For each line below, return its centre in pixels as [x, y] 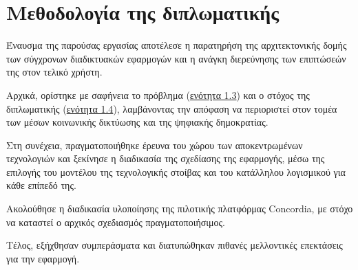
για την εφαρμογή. [43, 258]
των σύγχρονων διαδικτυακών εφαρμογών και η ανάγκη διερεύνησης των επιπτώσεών [176, 58]
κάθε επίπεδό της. [41, 185]
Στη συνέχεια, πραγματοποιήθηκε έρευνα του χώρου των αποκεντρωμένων [155, 145]
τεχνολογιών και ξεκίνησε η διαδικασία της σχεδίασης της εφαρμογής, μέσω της [166, 158]
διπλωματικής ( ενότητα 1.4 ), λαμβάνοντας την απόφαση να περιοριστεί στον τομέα [172, 108]
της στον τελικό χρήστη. [54, 72]
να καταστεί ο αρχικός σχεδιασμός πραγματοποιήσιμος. [116, 222]
